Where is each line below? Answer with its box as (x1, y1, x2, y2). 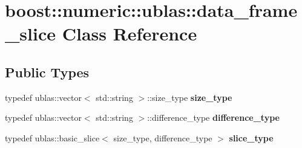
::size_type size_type (147, 91, 232, 103)
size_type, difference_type (113, 131, 212, 144)
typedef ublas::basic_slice (5, 131, 100, 144)
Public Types (5, 62, 90, 81)
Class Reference (62, 21, 197, 46)
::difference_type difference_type (147, 111, 280, 124)
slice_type (229, 131, 274, 144)
